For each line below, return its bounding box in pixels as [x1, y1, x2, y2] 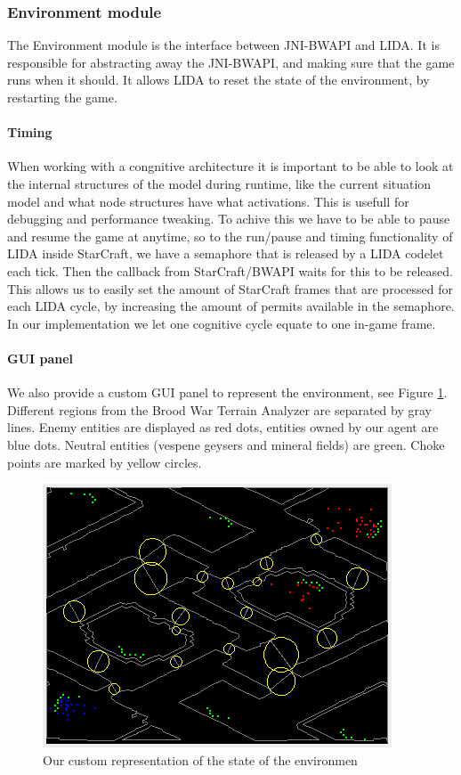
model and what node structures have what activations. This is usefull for [7, 192, 409, 210]
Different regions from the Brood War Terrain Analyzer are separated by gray [7, 400, 432, 419]
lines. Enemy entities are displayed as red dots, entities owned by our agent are [7, 418, 439, 436]
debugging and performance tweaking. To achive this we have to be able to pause [7, 209, 450, 228]
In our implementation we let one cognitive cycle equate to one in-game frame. [7, 314, 436, 332]
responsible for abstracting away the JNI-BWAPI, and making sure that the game [7, 53, 455, 71]
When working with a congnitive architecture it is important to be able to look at [7, 157, 454, 175]
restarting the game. [7, 88, 117, 106]
